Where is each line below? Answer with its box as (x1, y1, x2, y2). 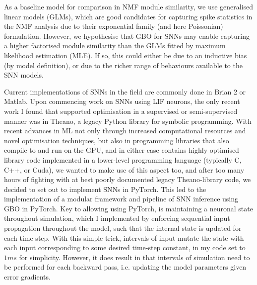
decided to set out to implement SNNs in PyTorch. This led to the (4, 184, 206, 194)
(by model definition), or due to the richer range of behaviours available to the (4, 60, 243, 70)
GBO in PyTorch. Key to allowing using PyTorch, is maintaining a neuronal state (4, 203, 253, 213)
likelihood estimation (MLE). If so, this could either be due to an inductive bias (4, 50, 247, 60)
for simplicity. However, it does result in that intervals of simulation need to (19, 252, 250, 262)
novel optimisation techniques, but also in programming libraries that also (4, 135, 229, 145)
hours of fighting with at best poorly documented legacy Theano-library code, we (4, 174, 251, 185)
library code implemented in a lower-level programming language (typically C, (4, 154, 242, 165)
